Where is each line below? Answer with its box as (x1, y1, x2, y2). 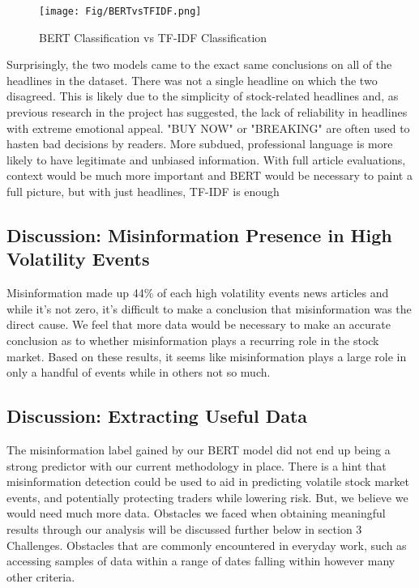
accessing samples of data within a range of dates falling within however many (6, 552, 395, 569)
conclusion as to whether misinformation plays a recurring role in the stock (6, 331, 379, 348)
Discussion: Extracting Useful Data (6, 403, 308, 428)
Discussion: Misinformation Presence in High (6, 222, 392, 247)
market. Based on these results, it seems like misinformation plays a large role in (6, 347, 407, 364)
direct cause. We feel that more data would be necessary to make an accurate (6, 316, 391, 333)
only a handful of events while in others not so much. (6, 364, 271, 381)
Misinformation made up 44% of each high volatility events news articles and (6, 284, 389, 301)
